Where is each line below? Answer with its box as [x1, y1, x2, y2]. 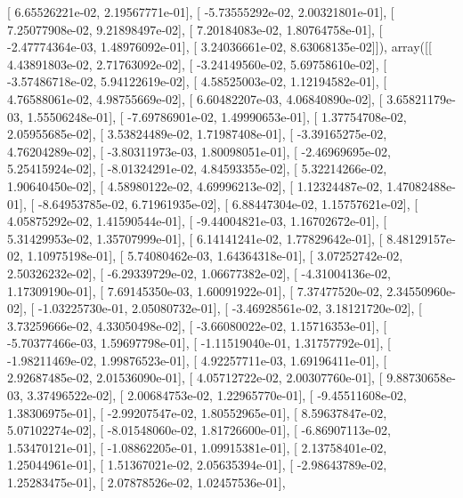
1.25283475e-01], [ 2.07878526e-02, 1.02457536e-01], [7, 473, 286, 492]
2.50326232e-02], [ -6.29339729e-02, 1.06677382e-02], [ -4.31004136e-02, [7, 263, 391, 282]
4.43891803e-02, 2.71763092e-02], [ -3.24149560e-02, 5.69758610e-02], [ [7, 54, 387, 73]
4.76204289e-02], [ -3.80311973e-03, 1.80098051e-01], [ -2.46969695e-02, [7, 141, 391, 160]
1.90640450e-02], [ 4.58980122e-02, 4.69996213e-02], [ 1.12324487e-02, [7, 176, 383, 195]
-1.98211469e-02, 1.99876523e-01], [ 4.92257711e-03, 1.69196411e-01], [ [7, 350, 387, 369]
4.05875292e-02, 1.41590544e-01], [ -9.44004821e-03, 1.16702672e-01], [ [7, 212, 387, 230]
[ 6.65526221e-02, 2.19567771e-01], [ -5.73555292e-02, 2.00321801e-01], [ [7, 3, 394, 20]
